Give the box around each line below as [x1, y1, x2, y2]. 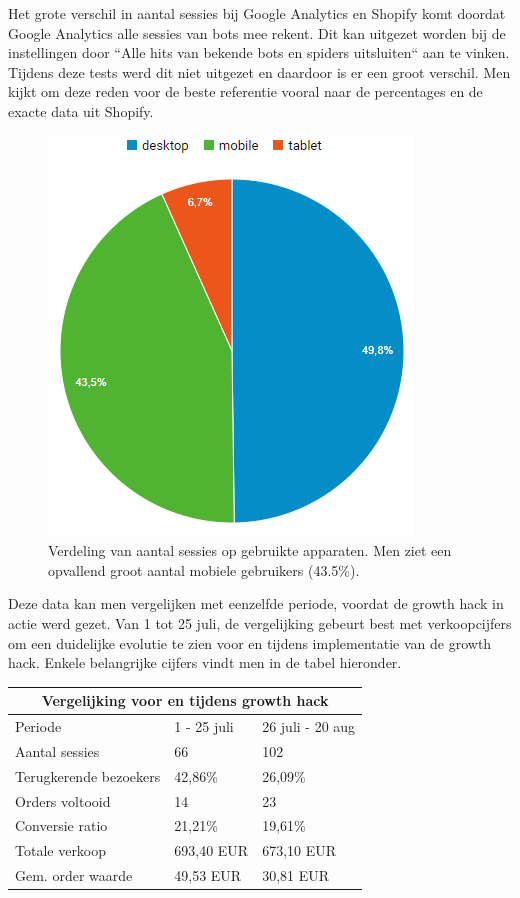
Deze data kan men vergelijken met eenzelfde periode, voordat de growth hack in [8, 593, 504, 614]
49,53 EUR [174, 865, 242, 886]
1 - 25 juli [174, 716, 234, 737]
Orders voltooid [15, 790, 111, 811]
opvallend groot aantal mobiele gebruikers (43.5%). [48, 559, 360, 580]
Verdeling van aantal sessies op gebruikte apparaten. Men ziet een [48, 540, 452, 561]
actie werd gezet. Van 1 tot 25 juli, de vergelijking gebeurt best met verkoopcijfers [8, 612, 512, 633]
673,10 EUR [262, 840, 337, 861]
